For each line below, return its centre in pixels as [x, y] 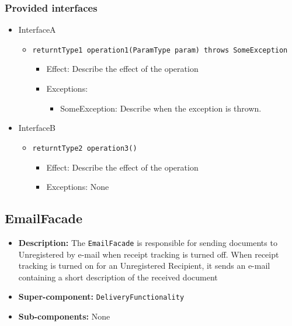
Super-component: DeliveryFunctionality [101, 296]
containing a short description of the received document [118, 277]
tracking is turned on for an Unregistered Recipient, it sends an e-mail [144, 266]
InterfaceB [37, 128]
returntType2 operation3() [85, 148]
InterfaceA [37, 30]
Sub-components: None [64, 316]
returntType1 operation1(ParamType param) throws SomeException [160, 50]
